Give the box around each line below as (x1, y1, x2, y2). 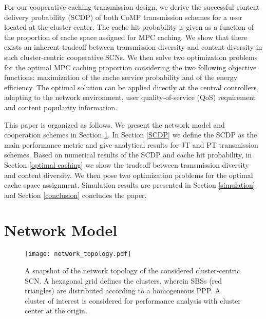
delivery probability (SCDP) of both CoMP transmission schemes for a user (4, 11, 242, 22)
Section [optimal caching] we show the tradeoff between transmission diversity (4, 159, 249, 170)
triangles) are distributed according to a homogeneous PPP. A (25, 285, 221, 296)
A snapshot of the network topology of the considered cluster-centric (25, 265, 240, 276)
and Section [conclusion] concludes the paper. (4, 189, 147, 200)
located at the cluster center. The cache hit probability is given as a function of (4, 22, 254, 32)
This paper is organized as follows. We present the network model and (4, 119, 225, 130)
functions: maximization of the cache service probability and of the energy (4, 72, 238, 83)
